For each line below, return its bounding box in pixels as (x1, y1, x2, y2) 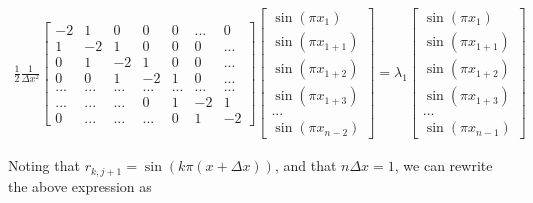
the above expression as (8, 175, 152, 196)
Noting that (8, 155, 80, 176)
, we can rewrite (394, 155, 493, 176)
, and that (274, 155, 337, 176)
